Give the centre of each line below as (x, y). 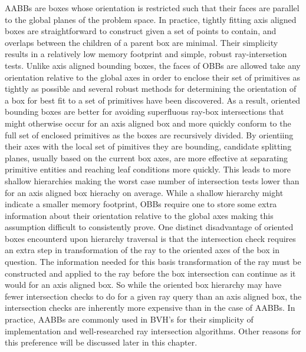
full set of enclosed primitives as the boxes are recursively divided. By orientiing (149, 135)
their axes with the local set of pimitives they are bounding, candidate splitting (148, 146)
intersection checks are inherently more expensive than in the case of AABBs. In (150, 308)
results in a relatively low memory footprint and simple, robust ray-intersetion (146, 54)
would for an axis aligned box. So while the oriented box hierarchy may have (143, 285)
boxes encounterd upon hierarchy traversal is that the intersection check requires (150, 238)
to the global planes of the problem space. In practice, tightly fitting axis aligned (151, 19)
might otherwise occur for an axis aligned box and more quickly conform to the (148, 123)
